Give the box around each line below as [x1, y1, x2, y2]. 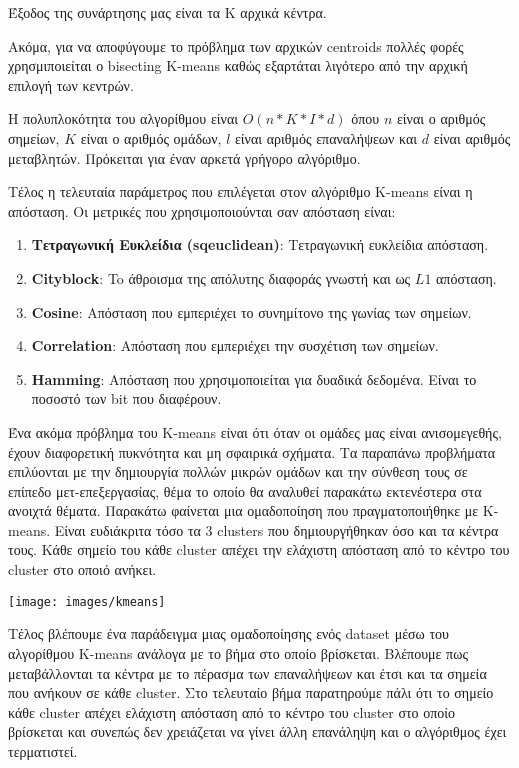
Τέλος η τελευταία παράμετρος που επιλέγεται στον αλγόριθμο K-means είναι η [8, 181, 473, 202]
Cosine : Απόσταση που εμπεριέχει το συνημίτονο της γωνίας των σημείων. [31, 301, 472, 322]
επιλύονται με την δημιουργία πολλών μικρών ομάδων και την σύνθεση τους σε [8, 461, 468, 482]
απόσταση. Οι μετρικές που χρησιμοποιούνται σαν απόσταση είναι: [8, 200, 396, 221]
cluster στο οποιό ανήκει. [8, 559, 157, 580]
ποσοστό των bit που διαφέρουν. [31, 388, 222, 409]
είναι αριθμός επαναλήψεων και [234, 127, 418, 148]
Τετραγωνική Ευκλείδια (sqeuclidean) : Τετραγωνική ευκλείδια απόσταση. [31, 234, 489, 255]
